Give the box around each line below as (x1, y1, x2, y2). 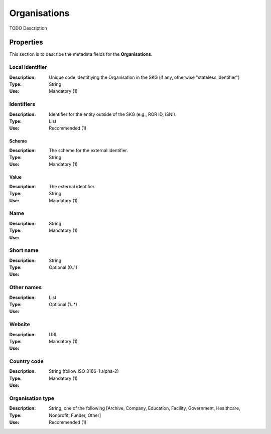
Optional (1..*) (49, 302, 78, 308)
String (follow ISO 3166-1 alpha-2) (49, 368, 119, 374)
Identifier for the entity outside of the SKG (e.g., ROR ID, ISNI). (49, 111, 177, 117)
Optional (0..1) (49, 264, 78, 270)
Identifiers (9, 101, 35, 108)
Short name (9, 247, 39, 254)
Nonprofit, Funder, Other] (49, 412, 101, 418)
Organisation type (9, 395, 55, 402)
